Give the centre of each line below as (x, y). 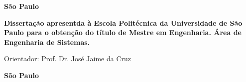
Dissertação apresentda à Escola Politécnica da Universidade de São (123, 22)
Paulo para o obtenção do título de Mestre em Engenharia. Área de (123, 32)
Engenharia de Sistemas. (47, 42)
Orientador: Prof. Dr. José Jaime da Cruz (68, 59)
